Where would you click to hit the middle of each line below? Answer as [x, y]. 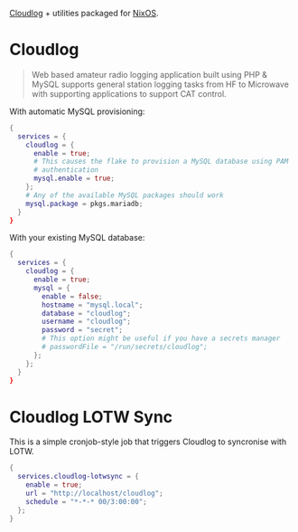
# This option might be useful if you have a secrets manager [161, 338]
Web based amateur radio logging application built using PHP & [149, 74]
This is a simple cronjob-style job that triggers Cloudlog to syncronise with [148, 442]
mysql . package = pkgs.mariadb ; [84, 204]
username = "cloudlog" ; [86, 322]
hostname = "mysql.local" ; [93, 305]
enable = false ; [72, 296]
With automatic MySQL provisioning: [77, 111]
